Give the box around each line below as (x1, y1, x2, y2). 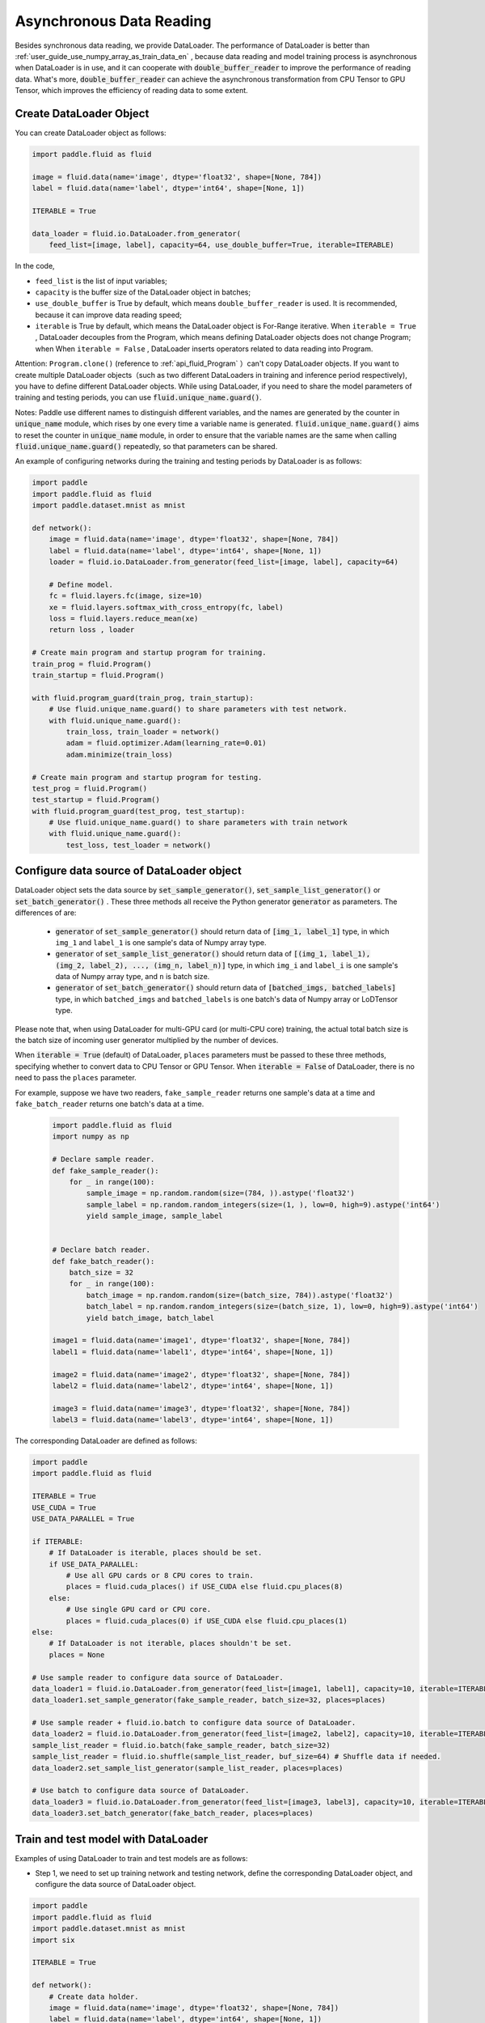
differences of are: (15, 908, 77, 918)
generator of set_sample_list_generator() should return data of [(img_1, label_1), (55, 949, 371, 959)
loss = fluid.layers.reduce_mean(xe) (48, 614, 199, 623)
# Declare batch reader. (52, 1245, 151, 1254)
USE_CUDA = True (32, 1503, 97, 1512)
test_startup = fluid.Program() (32, 795, 161, 804)
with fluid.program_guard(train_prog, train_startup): (32, 693, 254, 702)
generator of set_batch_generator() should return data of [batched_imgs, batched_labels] (55, 983, 396, 993)
